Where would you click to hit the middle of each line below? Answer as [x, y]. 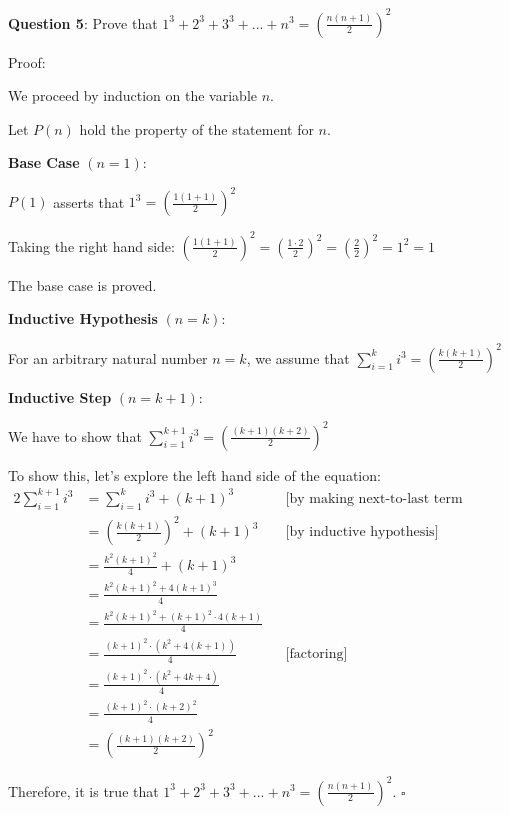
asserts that [89, 201]
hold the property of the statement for [196, 128]
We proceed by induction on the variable [132, 95]
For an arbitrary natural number [108, 357]
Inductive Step [60, 396]
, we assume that [298, 357]
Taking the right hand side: [91, 245]
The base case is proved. [82, 284]
